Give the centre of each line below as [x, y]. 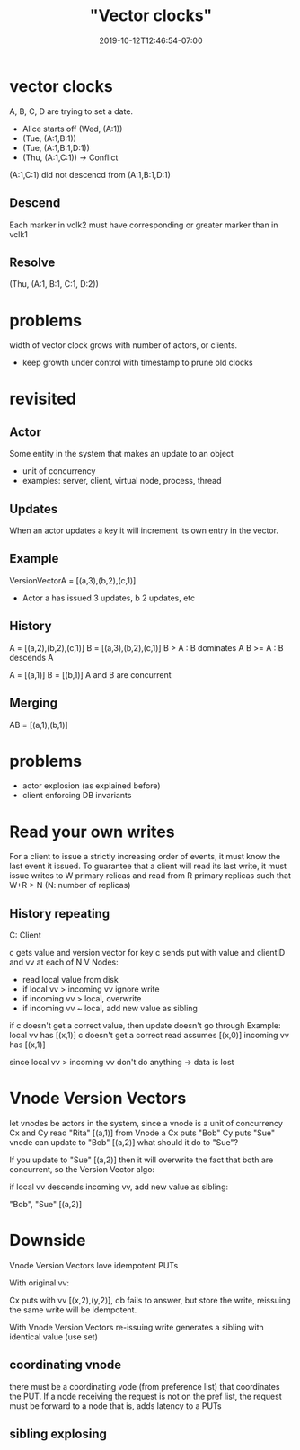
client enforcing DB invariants [77, 796]
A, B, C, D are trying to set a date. [71, 111]
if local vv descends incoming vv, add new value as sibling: [119, 1187]
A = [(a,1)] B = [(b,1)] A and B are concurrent [91, 674]
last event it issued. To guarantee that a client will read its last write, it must [148, 866]
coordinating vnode [66, 1365]
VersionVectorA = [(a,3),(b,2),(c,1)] [73, 580]
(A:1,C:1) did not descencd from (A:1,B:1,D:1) [90, 174]
